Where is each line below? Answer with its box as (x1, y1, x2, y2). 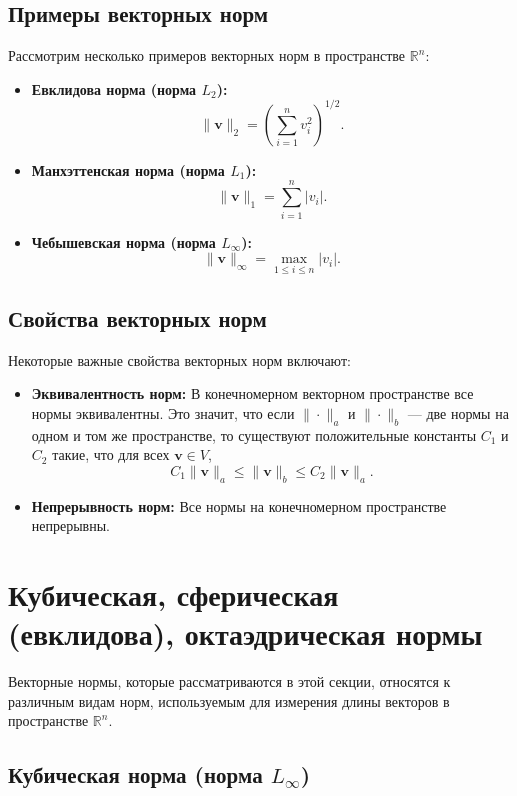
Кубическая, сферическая (8, 573, 339, 614)
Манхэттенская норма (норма (31, 159, 225, 180)
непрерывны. (31, 515, 111, 536)
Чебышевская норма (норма (31, 231, 216, 252)
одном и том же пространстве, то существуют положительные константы (31, 424, 477, 445)
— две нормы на (407, 402, 509, 423)
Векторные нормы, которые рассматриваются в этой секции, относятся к (8, 671, 451, 692)
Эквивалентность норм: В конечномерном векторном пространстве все (31, 383, 474, 404)
